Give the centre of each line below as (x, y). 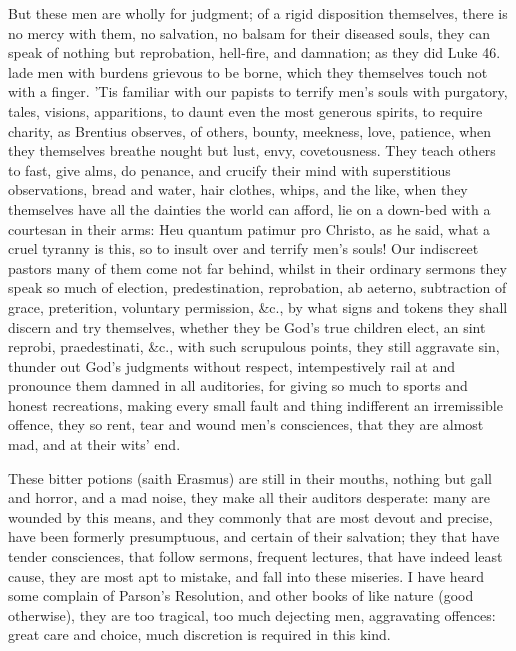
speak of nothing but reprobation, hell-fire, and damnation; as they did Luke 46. (254, 52)
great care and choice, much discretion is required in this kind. (199, 634)
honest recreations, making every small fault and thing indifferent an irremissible (255, 404)
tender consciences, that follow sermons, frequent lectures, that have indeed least (255, 556)
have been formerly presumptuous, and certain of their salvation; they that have (254, 536)
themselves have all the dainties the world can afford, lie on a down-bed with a (249, 208)
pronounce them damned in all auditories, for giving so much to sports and (238, 385)
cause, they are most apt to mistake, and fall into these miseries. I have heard (246, 575)
